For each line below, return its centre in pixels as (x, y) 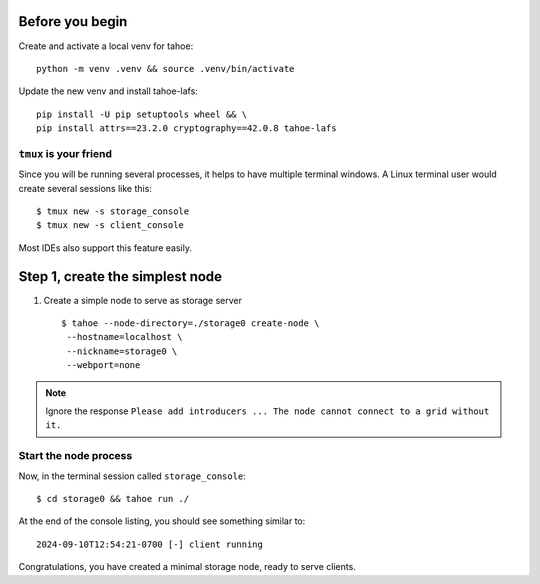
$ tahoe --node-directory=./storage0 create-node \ (190, 323)
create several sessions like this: (85, 188)
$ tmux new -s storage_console (113, 211)
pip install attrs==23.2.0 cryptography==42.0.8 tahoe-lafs (186, 128)
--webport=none (103, 365)
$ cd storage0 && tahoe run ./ (113, 498)
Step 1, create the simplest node (120, 276)
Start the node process (75, 456)
